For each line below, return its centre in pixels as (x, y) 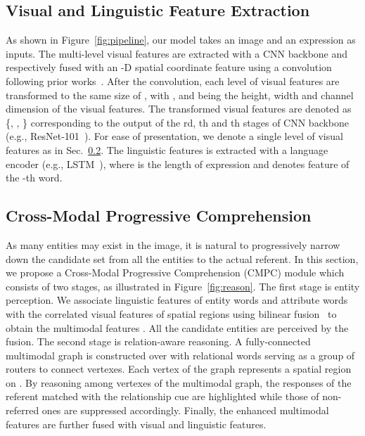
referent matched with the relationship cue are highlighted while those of (162, 396)
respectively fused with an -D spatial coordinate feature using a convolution (169, 67)
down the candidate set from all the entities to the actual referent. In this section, (182, 258)
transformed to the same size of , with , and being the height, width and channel (180, 95)
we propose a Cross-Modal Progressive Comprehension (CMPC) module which (175, 272)
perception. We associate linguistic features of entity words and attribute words (177, 300)
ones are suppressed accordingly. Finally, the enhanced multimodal (185, 410)
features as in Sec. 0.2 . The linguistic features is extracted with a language (167, 149)
